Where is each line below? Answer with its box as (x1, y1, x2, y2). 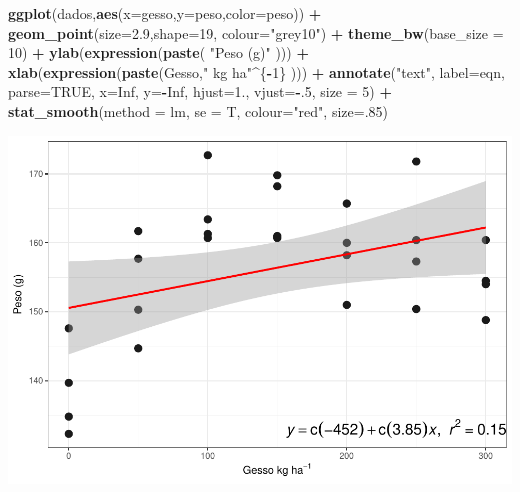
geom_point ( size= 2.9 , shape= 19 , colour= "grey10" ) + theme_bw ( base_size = (8, 22, 504, 43)
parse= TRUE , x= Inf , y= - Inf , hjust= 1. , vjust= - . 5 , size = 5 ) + (8, 81, 392, 102)
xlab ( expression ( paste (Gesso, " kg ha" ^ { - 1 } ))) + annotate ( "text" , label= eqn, (8, 61, 505, 82)
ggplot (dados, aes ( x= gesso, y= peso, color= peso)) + (8, 3, 322, 23)
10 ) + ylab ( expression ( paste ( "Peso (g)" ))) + (8, 42, 309, 63)
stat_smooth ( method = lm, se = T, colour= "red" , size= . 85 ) (8, 100, 388, 121)
